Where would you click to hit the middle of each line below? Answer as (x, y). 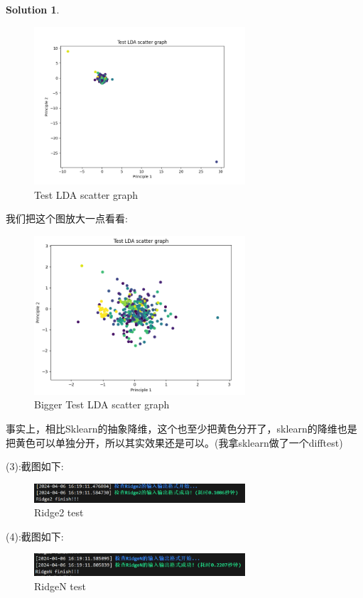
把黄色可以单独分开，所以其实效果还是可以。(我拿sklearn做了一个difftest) (174, 442)
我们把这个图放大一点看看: (67, 218)
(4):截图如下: (35, 536)
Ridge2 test (59, 512)
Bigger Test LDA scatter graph (102, 404)
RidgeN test (60, 586)
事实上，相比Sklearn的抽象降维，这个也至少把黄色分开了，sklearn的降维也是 (181, 428)
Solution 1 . (33, 9)
